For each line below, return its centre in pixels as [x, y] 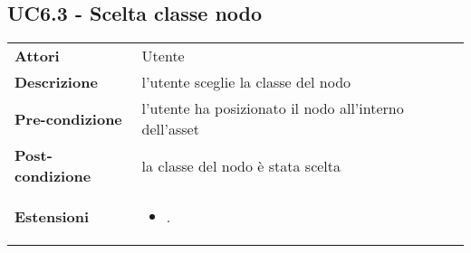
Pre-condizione [68, 118]
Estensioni [52, 217]
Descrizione [56, 82]
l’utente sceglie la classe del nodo [246, 82]
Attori [37, 56]
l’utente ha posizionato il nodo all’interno [273, 108]
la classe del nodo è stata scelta [241, 165]
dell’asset [170, 129]
